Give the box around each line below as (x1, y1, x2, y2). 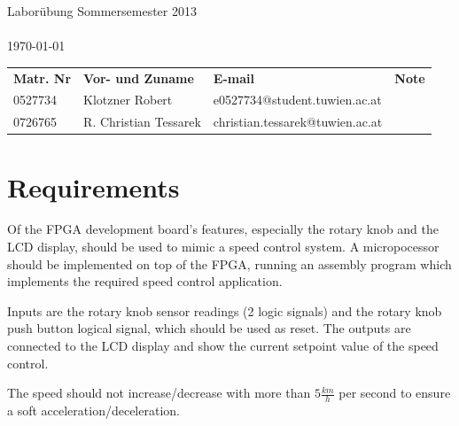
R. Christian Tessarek (83, 112, 201, 131)
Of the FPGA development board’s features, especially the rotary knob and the (7, 220, 440, 238)
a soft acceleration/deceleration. (7, 401, 180, 420)
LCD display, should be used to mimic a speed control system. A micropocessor (7, 237, 440, 256)
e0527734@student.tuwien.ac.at (213, 90, 382, 109)
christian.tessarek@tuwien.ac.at (213, 112, 383, 131)
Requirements (7, 168, 180, 205)
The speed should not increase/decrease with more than (7, 383, 311, 402)
